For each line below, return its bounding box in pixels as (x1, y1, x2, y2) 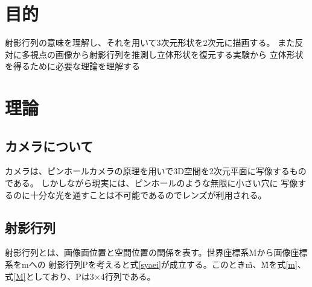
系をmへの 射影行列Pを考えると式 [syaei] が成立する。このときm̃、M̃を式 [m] (5, 258, 298, 271)
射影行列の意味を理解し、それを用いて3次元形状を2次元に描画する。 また (5, 36, 295, 49)
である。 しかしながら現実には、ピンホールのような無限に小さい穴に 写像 (5, 177, 298, 189)
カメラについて (5, 136, 94, 155)
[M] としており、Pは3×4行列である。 (13, 270, 156, 282)
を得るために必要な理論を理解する (5, 60, 140, 72)
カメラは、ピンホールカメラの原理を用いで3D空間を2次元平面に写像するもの (5, 165, 307, 177)
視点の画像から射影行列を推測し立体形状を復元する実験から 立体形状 (30, 48, 304, 60)
